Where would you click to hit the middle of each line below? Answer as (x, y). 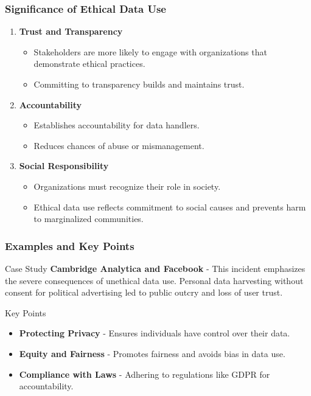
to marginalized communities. (89, 219)
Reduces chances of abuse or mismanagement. (119, 145)
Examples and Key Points (70, 245)
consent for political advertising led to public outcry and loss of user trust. (144, 292)
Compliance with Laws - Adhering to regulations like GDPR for (145, 374)
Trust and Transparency (71, 31)
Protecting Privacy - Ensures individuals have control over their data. (155, 333)
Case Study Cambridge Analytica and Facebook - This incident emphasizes (155, 268)
